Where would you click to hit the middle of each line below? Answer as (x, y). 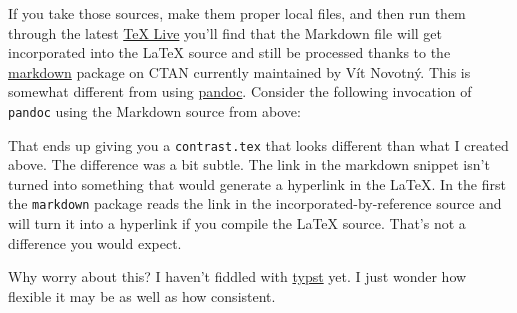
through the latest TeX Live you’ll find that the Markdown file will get (225, 32)
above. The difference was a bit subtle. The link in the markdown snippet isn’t (249, 164)
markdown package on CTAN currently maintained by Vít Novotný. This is (239, 71)
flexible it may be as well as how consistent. (142, 295)
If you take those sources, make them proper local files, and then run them (237, 13)
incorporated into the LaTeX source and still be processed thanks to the (229, 52)
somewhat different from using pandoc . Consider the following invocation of (240, 91)
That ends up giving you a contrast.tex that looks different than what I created (258, 144)
